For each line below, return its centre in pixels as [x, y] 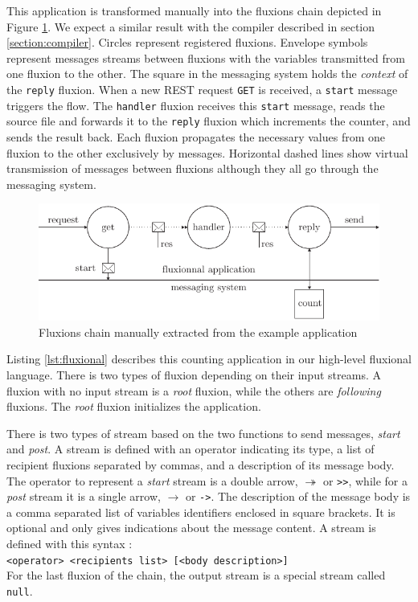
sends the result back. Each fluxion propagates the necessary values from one [196, 136]
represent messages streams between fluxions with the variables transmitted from [206, 57]
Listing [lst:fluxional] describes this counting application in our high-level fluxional [209, 359]
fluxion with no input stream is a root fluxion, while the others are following [194, 390]
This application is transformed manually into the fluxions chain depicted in [194, 10]
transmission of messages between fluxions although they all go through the [193, 168]
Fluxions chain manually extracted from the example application [198, 332]
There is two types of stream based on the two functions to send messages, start [203, 433]
